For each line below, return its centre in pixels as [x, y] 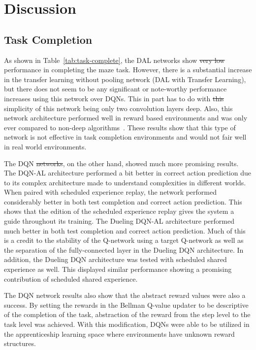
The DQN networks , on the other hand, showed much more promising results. [121, 163]
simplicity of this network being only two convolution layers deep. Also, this [118, 108]
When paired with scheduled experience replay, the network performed [110, 192]
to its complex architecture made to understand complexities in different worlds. [125, 182]
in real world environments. [45, 146]
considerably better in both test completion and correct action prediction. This [123, 201]
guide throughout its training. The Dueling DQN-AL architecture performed [119, 221]
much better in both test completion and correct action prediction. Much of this [125, 230]
